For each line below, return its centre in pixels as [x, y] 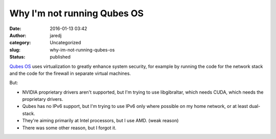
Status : [17, 57]
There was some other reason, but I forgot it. [70, 128]
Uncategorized [65, 43]
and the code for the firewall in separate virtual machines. [70, 73]
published [60, 57]
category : [20, 43]
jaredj [56, 35]
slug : [15, 50]
